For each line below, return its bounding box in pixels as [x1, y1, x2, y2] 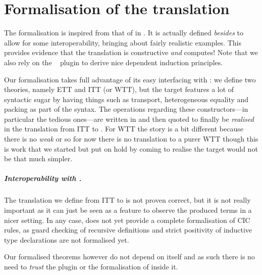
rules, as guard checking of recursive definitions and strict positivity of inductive [4, 224, 252, 235]
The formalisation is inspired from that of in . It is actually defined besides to [4, 27, 244, 38]
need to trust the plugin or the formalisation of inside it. [4, 261, 178, 271]
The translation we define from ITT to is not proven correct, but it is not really [4, 195, 251, 205]
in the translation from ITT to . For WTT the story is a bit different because [4, 123, 243, 134]
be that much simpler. [4, 153, 73, 164]
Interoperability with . [4, 173, 82, 184]
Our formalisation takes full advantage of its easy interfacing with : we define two [4, 74, 256, 84]
